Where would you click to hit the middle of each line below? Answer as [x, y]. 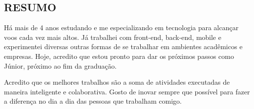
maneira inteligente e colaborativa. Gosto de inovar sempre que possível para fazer [127, 91]
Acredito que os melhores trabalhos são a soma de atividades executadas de [117, 82]
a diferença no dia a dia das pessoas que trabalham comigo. [93, 101]
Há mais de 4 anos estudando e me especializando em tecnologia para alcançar [121, 27]
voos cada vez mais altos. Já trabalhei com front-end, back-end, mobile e [113, 37]
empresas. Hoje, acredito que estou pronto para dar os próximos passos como [119, 56]
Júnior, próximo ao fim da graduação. [60, 65]
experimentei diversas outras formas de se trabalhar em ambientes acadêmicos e [123, 46]
